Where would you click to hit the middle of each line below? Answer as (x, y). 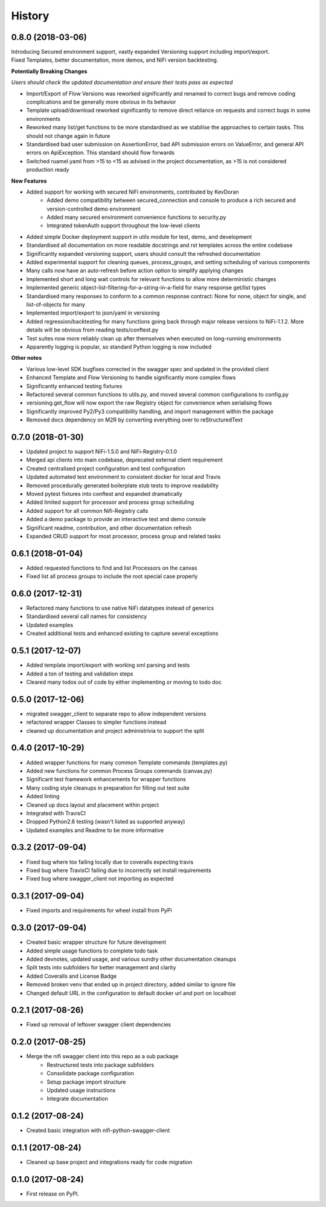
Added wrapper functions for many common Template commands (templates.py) (127, 763)
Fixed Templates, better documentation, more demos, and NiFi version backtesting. (115, 60)
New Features (29, 181)
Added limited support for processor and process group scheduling (110, 503)
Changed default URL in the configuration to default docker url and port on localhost (131, 993)
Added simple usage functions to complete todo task (92, 951)
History (30, 16)
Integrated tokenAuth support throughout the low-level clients (123, 226)
